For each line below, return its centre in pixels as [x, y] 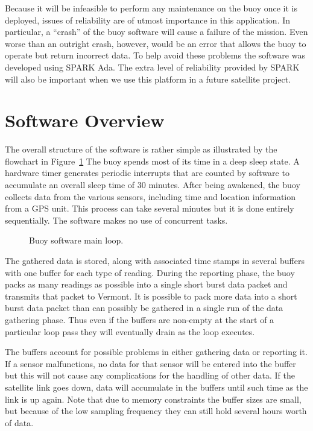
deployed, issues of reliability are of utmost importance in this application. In [148, 20]
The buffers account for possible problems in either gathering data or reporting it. [156, 352]
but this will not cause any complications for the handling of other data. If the [150, 375]
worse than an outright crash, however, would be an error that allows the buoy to [156, 43]
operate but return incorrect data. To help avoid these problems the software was [155, 55]
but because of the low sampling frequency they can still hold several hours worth [156, 411]
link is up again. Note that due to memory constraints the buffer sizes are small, [153, 399]
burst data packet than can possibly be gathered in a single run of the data [144, 308]
